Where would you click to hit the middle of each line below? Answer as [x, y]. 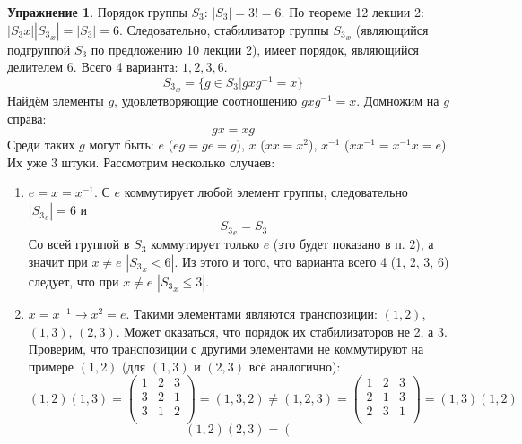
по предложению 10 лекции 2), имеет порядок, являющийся [255, 49]
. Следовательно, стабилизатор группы [224, 29]
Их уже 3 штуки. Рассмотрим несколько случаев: [141, 162]
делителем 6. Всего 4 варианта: [93, 67]
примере [51, 366]
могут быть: [122, 145]
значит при [58, 261]
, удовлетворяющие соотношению [206, 101]
